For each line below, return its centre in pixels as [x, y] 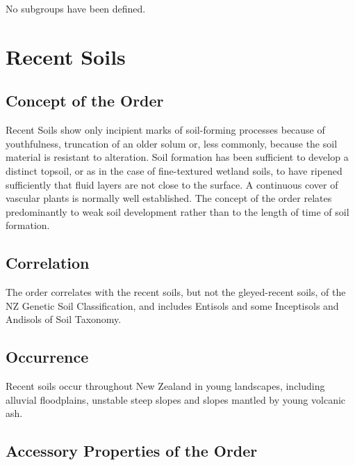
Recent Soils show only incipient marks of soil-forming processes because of [165, 130]
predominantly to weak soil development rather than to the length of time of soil [177, 211]
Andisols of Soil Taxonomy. [64, 319]
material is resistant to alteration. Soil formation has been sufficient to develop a [177, 157]
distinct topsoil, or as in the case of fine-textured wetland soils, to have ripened [174, 170]
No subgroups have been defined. [76, 8]
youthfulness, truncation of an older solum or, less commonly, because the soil [172, 143]
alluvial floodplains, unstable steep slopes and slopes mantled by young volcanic [176, 399]
